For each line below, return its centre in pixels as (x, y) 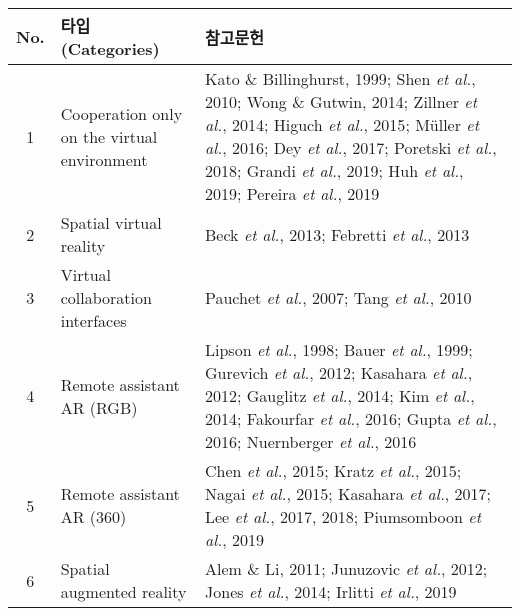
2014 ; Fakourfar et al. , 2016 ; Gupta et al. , (351, 418)
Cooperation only (121, 113)
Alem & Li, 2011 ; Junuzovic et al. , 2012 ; (346, 568)
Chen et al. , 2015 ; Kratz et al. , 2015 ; (333, 470)
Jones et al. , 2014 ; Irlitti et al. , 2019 (331, 591)
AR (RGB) (99, 407)
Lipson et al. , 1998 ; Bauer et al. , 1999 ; (339, 349)
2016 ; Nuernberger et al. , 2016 (311, 441)
